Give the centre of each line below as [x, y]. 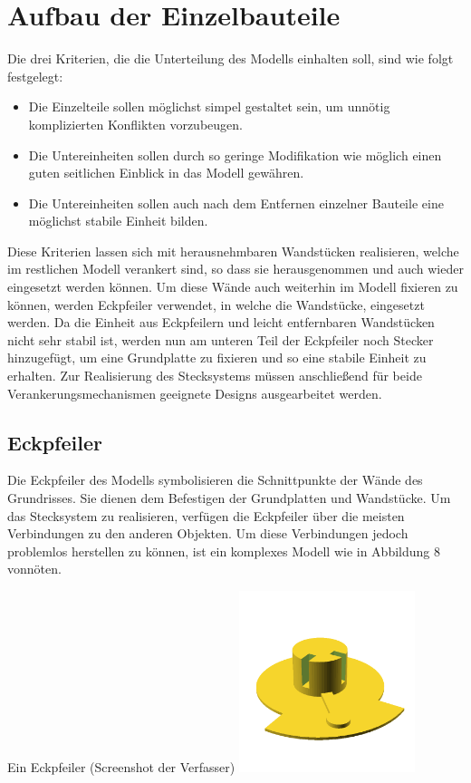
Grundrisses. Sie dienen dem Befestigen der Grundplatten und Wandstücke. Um [229, 498]
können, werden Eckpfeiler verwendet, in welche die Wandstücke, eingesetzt [216, 304]
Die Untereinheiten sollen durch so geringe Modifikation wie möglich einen [235, 155]
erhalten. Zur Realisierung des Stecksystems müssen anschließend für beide [215, 376]
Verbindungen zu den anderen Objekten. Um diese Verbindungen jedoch [208, 533]
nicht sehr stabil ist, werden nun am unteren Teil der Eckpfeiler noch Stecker [221, 339]
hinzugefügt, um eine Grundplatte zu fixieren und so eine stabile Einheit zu [217, 358]
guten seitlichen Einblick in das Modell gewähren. [166, 173]
